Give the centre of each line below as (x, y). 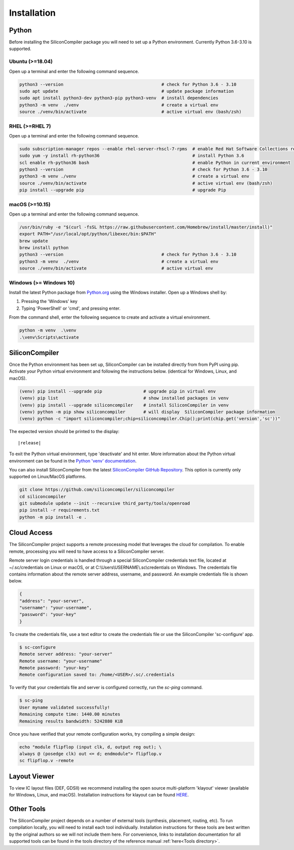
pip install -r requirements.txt (60, 510)
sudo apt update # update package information (127, 91)
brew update (34, 241)
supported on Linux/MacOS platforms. (48, 477)
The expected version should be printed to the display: (64, 432)
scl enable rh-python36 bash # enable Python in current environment (155, 163)
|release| (29, 443)
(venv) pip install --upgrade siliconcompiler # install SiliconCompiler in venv (124, 405)
